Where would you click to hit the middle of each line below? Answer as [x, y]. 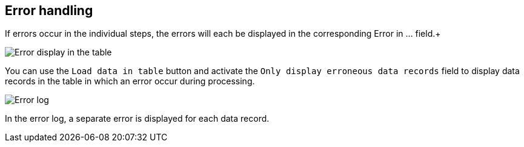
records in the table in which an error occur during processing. [130, 81]
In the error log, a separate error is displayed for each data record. [137, 119]
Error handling [49, 11]
